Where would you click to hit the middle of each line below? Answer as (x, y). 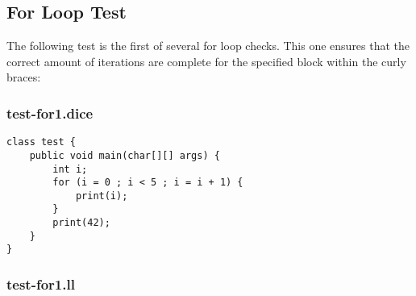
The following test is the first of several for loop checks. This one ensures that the (208, 46)
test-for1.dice (50, 113)
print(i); (102, 196)
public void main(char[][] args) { (125, 155)
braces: (24, 77)
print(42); (81, 223)
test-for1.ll (41, 284)
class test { (41, 142)
